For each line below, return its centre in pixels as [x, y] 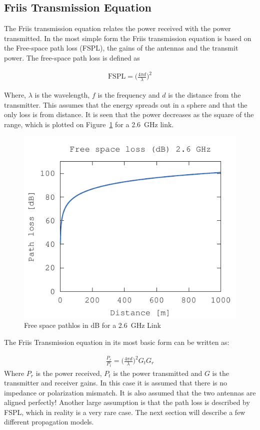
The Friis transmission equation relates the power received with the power [117, 28]
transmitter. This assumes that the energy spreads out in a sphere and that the [126, 104]
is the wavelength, [62, 94]
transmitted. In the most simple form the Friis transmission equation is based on [128, 38]
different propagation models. [49, 422]
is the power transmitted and [158, 373]
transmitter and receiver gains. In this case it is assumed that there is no [116, 383]
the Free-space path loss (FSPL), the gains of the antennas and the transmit [121, 48]
